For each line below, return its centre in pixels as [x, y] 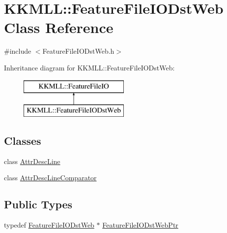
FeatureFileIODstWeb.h [78, 51]
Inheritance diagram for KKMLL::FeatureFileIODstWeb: [89, 67]
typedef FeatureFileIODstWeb [49, 225]
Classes [23, 141]
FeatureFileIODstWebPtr [140, 225]
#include [18, 51]
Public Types [38, 204]
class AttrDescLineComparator [50, 178]
